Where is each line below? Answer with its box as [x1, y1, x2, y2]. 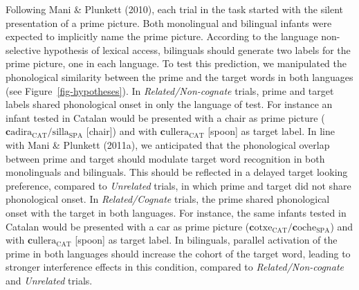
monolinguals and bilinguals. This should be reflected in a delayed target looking [6, 165, 348, 179]
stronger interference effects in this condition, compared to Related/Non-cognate [6, 260, 344, 274]
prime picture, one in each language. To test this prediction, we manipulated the [6, 56, 347, 71]
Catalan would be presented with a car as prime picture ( [6, 219, 250, 233]
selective [6, 42, 41, 57]
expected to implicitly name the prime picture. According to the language [6, 29, 318, 44]
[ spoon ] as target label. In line [208, 124, 335, 138]
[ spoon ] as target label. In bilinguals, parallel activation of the [75, 233, 338, 247]
